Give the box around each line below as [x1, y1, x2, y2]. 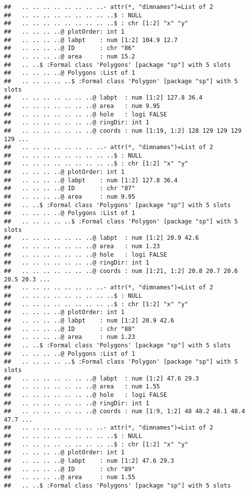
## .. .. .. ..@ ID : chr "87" [4, 185, 135, 192]
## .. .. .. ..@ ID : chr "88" [4, 325, 135, 332]
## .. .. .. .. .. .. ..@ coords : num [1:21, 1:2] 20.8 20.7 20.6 [4, 268, 238, 274]
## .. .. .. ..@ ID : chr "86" [4, 45, 135, 52]
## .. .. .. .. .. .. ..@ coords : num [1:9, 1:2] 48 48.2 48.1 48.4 [4, 408, 245, 415]
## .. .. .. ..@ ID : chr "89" [4, 465, 135, 473]
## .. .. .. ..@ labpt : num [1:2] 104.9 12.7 [4, 36, 178, 44]
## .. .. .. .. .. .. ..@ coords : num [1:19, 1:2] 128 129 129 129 [4, 127, 242, 134]
